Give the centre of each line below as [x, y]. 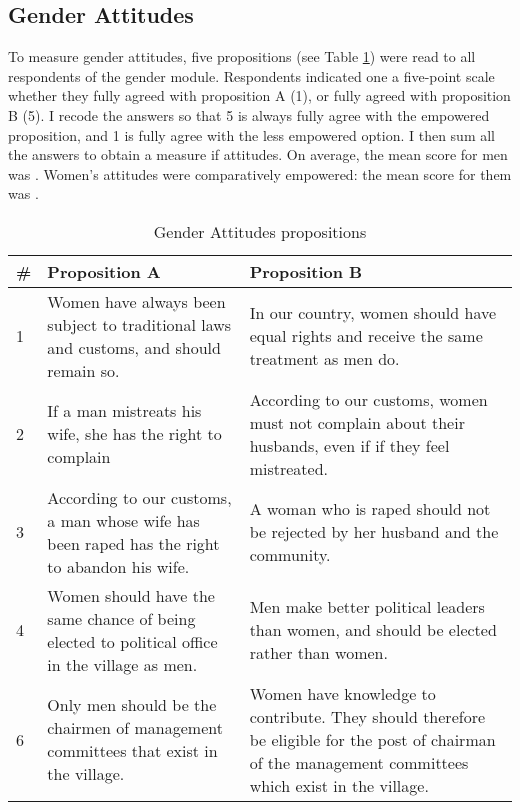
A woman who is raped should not [370, 509]
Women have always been [136, 301]
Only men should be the [132, 705]
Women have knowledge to [342, 693]
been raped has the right [133, 543]
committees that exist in [132, 751]
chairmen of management [135, 728]
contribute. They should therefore [367, 716]
